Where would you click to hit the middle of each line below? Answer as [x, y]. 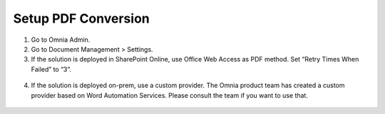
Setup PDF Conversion [81, 18]
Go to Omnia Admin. [61, 40]
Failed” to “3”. [51, 69]
